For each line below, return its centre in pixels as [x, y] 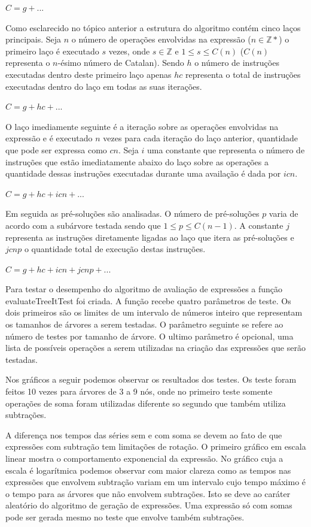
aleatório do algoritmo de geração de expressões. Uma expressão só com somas [149, 505]
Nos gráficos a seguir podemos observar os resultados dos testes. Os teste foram [151, 379]
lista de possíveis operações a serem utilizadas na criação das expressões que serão [155, 348]
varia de [283, 213]
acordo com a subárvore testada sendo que [83, 225]
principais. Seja [33, 39]
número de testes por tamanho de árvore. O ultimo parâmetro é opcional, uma [150, 336]
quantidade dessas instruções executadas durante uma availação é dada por [143, 173]
